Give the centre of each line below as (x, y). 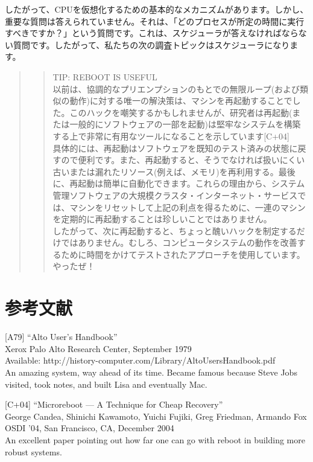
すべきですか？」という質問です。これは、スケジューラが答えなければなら (152, 33)
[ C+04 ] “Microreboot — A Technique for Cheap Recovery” (114, 404)
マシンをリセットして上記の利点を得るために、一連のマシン (188, 207)
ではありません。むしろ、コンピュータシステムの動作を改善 (179, 242)
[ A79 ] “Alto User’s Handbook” (61, 337)
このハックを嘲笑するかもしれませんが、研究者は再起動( (181, 112)
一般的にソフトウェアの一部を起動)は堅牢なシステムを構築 (185, 124)
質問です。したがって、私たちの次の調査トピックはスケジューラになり (151, 44)
